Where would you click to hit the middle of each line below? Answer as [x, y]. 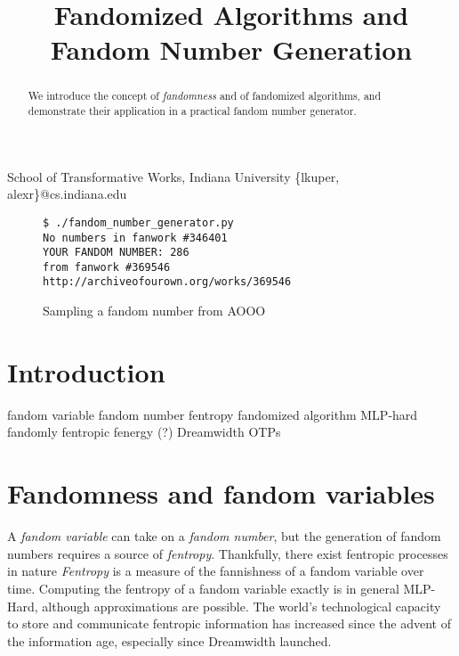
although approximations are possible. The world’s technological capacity [242, 606]
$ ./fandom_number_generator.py [138, 222]
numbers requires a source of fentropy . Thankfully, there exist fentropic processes [228, 553]
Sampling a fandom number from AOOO [154, 311]
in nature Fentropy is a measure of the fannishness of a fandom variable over [216, 571]
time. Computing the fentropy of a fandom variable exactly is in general [203, 588]
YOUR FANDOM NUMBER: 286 [116, 253]
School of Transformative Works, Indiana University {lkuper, [173, 176]
